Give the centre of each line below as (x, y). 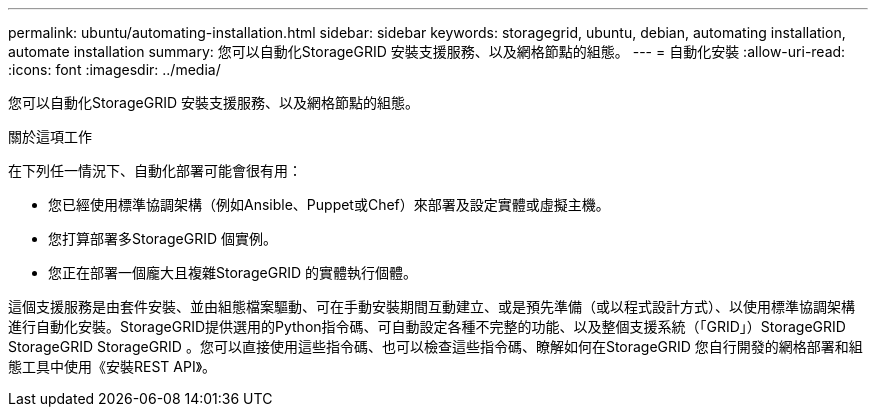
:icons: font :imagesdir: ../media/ (114, 69)
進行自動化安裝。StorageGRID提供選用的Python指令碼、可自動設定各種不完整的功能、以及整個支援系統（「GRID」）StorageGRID (427, 326)
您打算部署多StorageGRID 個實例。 (162, 238)
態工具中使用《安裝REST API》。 (112, 366)
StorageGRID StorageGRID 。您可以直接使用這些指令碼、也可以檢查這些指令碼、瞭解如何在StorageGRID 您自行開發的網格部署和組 (435, 346)
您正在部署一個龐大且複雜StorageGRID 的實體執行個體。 (232, 272)
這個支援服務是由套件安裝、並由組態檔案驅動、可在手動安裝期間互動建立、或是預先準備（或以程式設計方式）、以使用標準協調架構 (431, 306)
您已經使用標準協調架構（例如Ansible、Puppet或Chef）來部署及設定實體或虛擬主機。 (329, 204)
